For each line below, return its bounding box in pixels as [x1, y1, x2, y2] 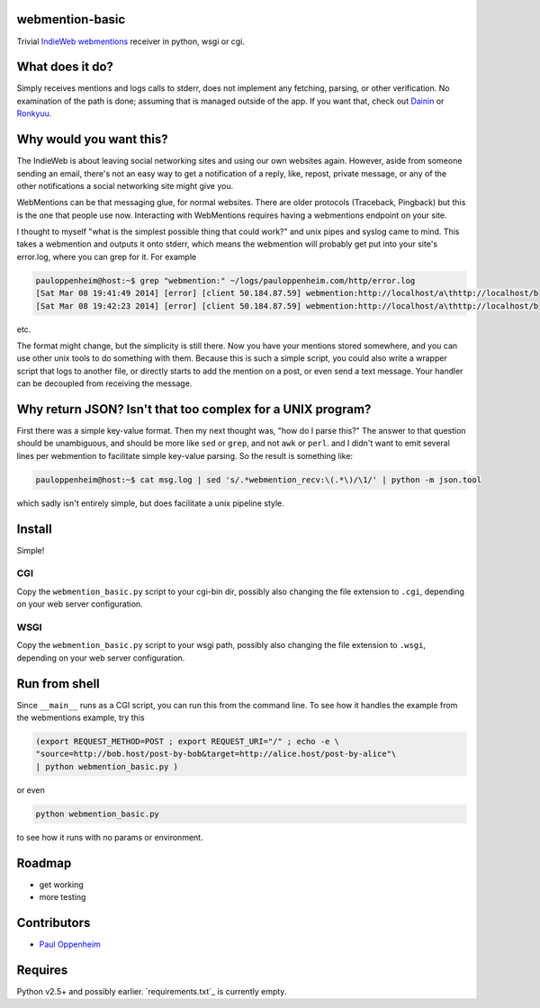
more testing [39, 892, 86, 903]
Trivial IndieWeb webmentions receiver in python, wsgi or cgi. [16, 36, 245, 47]
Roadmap [16, 855, 72, 870]
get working [39, 878, 85, 890]
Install [16, 521, 53, 536]
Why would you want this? [16, 131, 168, 148]
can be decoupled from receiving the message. [16, 378, 193, 389]
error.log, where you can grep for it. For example [16, 251, 197, 262]
